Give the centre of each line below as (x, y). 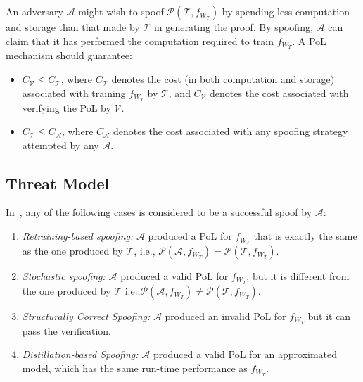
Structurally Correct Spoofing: (86, 316)
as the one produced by (72, 250)
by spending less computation (286, 11)
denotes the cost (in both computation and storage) (223, 79)
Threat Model (58, 183)
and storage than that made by (73, 27)
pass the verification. (66, 330)
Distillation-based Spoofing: (80, 354)
